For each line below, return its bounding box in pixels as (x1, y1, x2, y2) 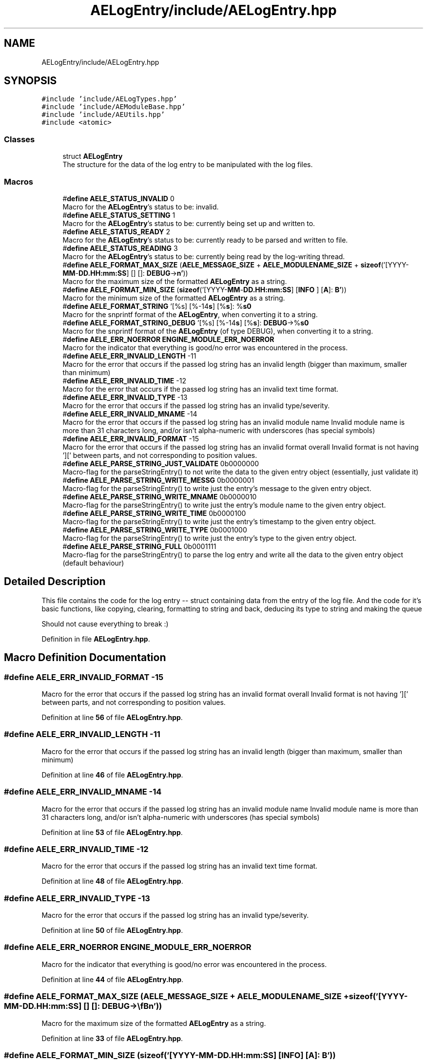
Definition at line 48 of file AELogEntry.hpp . (41, 877, 183, 886)
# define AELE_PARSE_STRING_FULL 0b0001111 (62, 542, 216, 550)
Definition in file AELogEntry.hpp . (41, 634, 150, 643)
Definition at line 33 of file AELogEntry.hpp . (41, 1034, 183, 1043)
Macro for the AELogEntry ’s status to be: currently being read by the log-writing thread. (62, 252, 345, 261)
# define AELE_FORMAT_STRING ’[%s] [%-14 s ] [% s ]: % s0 (62, 302, 252, 310)
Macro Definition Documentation (4, 651, 166, 664)
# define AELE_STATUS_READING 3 (62, 244, 178, 252)
